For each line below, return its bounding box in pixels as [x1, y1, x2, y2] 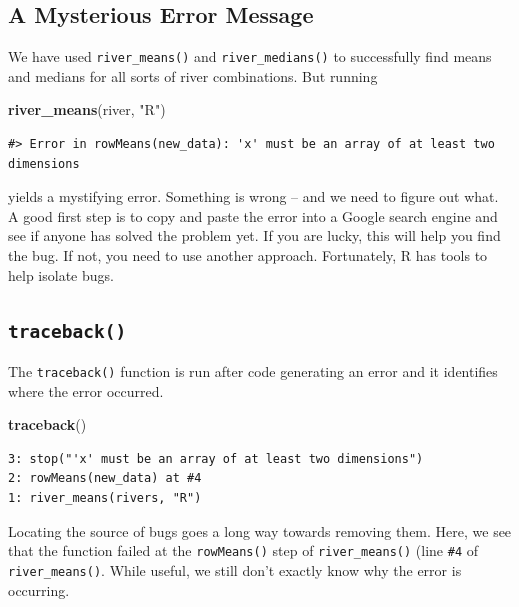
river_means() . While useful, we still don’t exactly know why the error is [8, 559, 462, 580]
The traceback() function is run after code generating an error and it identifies [8, 360, 498, 381]
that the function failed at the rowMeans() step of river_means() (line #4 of [8, 540, 478, 561]
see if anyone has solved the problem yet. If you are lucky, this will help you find [8, 225, 501, 246]
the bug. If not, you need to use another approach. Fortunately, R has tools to [8, 245, 488, 266]
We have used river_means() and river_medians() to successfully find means [8, 46, 492, 67]
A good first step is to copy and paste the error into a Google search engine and [8, 205, 498, 226]
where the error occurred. [8, 380, 164, 401]
